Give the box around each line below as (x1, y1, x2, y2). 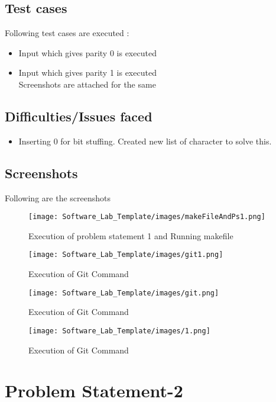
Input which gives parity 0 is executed (18, 46, 157, 59)
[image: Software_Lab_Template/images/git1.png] (28, 250, 223, 259)
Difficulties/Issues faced (5, 107, 152, 125)
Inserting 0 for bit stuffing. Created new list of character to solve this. (18, 134, 272, 147)
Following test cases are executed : (5, 27, 129, 39)
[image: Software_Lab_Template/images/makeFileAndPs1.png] (28, 213, 265, 221)
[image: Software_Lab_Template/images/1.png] (28, 326, 210, 335)
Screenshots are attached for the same (18, 78, 156, 90)
